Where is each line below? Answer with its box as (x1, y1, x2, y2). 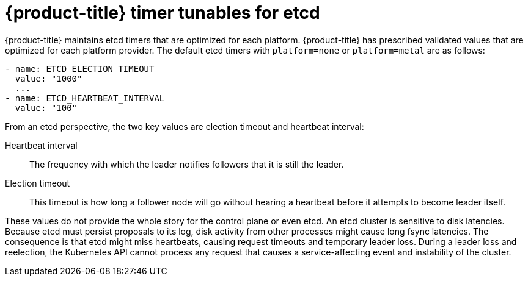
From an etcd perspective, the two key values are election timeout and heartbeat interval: (5, 121, 364, 132)
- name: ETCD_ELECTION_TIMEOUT (5, 63, 155, 74)
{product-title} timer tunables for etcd (5, 2, 320, 23)
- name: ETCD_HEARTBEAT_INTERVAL (5, 93, 165, 103)
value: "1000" (15, 73, 82, 84)
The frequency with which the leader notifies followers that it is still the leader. (29, 158, 344, 169)
